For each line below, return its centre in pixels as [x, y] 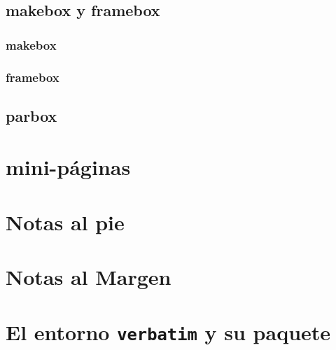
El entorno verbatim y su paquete [168, 331]
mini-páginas [68, 167]
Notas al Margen [89, 277]
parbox [31, 115]
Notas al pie [65, 222]
